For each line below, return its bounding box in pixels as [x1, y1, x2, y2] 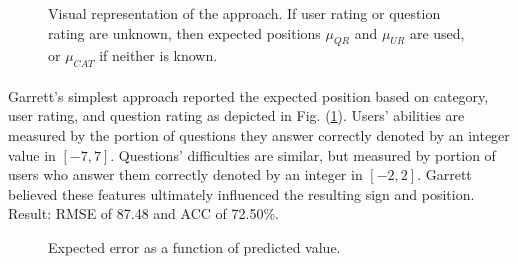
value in [8, 144, 56, 165]
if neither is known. [99, 45, 218, 66]
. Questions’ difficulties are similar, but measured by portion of [110, 144, 496, 165]
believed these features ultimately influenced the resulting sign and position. [8, 183, 475, 204]
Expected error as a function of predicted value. [48, 236, 341, 257]
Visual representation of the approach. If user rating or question [48, 3, 441, 23]
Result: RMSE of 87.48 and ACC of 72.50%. [8, 203, 279, 224]
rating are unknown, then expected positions [48, 22, 321, 43]
